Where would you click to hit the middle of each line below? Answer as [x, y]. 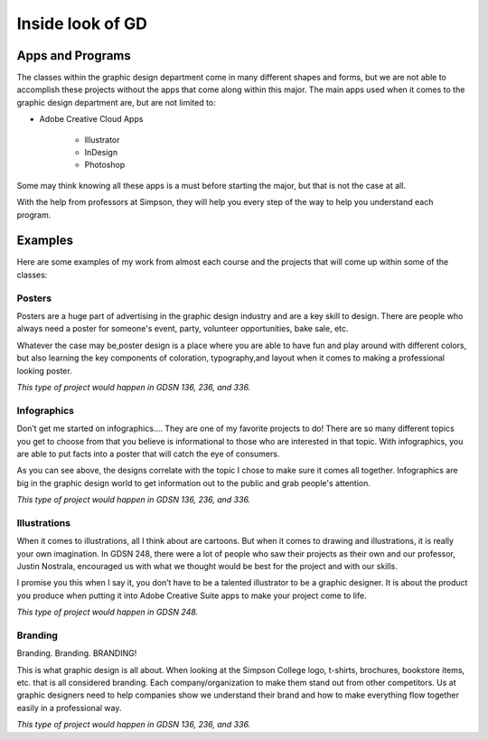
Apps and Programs [74, 56]
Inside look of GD [82, 23]
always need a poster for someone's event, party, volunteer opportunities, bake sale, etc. [183, 329]
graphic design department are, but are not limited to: [116, 102]
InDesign [101, 153]
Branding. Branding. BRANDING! [77, 653]
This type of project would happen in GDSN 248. [108, 612]
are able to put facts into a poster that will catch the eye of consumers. [148, 454]
